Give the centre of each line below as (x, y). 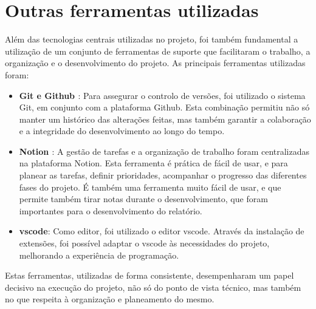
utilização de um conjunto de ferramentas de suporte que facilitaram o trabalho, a (158, 51)
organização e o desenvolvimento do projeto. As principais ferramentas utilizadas (155, 63)
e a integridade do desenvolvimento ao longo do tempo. (122, 131)
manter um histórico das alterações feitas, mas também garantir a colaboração (165, 119)
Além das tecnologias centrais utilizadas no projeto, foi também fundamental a (152, 39)
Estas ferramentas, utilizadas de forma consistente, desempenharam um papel (149, 275)
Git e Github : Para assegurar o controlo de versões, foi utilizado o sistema (162, 95)
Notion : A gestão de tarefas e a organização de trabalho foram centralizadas (164, 151)
